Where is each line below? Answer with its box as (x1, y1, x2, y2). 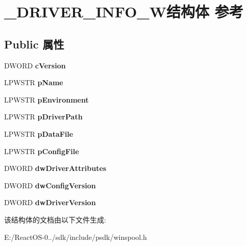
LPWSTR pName (4, 77, 63, 88)
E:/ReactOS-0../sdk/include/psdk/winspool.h (4, 231, 147, 242)
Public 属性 (4, 36, 64, 52)
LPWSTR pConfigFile (4, 145, 79, 156)
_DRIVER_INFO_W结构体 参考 (4, 1, 243, 22)
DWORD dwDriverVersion (4, 197, 96, 208)
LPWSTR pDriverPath (4, 111, 83, 122)
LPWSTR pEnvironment (4, 94, 89, 105)
